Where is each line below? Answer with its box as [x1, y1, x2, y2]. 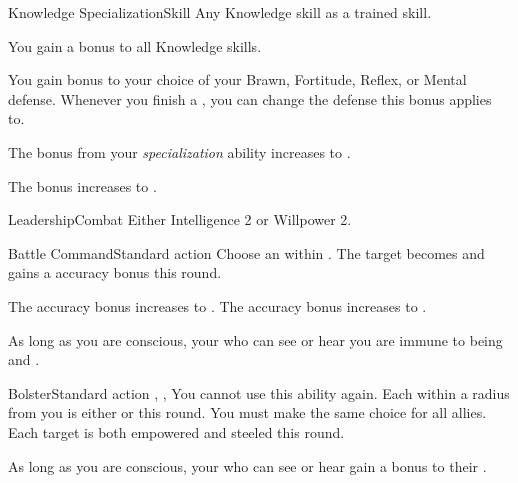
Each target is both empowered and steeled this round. [8, 421, 345, 442]
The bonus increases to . [8, 175, 157, 196]
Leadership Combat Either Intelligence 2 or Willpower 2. [8, 209, 352, 230]
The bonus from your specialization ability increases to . [8, 141, 351, 162]
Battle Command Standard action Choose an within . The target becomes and [8, 242, 485, 263]
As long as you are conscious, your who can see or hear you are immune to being [8, 329, 503, 350]
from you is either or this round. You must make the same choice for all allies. [8, 402, 487, 423]
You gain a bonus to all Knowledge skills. [8, 35, 262, 56]
